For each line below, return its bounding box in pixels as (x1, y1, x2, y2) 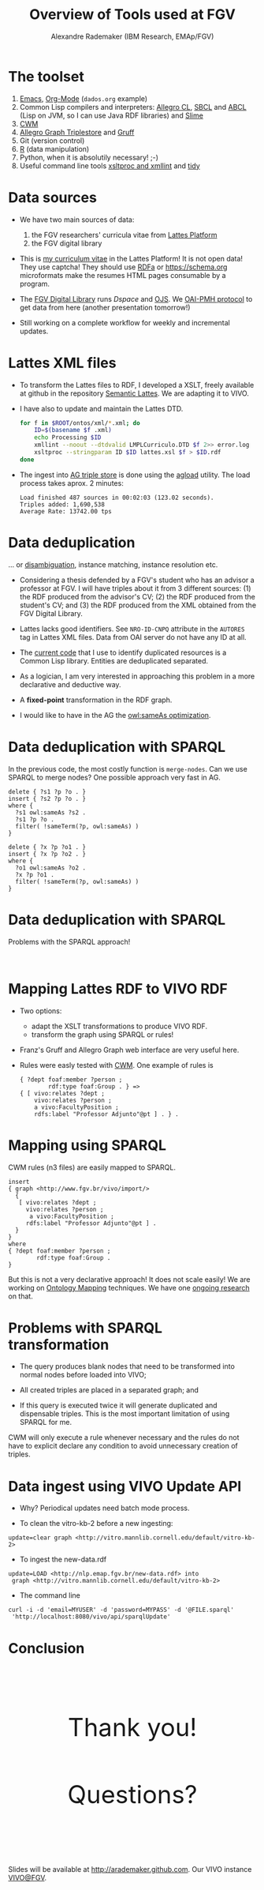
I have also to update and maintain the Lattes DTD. (19, 404, 184, 413)
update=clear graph (8, 1534, 73, 1542)
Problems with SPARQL (8, 1319, 163, 1336)
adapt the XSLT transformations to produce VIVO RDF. (31, 1021, 207, 1031)
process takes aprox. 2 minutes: (19, 478, 124, 487)
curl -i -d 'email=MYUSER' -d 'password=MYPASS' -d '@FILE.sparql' (8, 1606, 235, 1614)
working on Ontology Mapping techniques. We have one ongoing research (8, 1283, 250, 1292)
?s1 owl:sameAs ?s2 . (15, 808, 87, 817)
